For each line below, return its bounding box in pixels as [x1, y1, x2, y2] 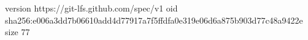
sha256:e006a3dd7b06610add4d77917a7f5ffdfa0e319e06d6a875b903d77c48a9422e [5, 13, 303, 26]
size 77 [5, 25, 30, 38]
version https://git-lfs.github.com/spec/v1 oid [5, 2, 178, 14]
